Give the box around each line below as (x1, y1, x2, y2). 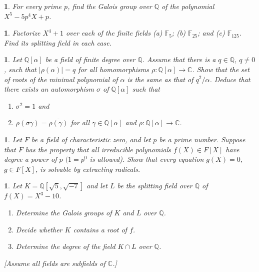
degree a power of (4, 154, 57, 164)
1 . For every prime (4, 1, 62, 11)
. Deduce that (209, 74, 250, 84)
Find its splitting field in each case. (4, 37, 111, 48)
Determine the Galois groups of (15, 207, 112, 217)
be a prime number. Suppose (159, 134, 245, 144)
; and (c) (197, 28, 225, 38)
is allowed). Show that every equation (89, 154, 204, 164)
